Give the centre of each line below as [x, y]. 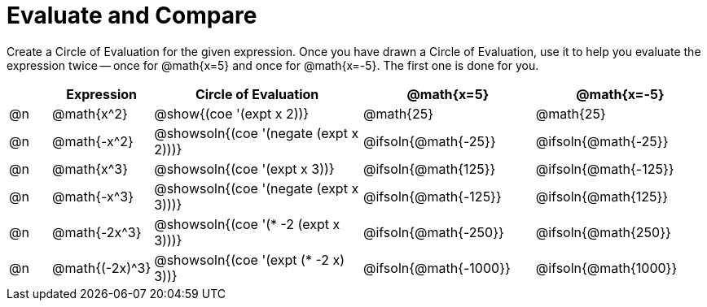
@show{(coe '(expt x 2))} [232, 113]
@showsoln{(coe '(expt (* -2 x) [250, 259]
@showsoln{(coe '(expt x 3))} [244, 169]
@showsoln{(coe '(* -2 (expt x [247, 224]
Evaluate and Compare [132, 15]
